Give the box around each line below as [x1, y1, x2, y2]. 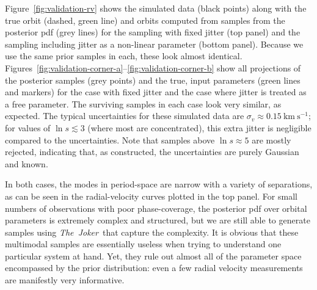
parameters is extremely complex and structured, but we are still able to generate [5, 214, 310, 227]
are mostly [252, 133, 291, 146]
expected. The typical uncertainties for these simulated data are [5, 109, 244, 122]
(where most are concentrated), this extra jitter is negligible [87, 121, 312, 134]
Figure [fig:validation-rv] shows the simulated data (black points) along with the [5, 2, 307, 14]
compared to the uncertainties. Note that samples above [5, 133, 215, 146]
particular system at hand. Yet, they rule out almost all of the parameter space [5, 249, 302, 262]
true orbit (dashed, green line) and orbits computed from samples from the [5, 13, 285, 26]
